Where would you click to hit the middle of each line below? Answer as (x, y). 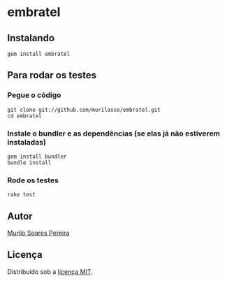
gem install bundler (37, 157)
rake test (22, 195)
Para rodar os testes (52, 75)
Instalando (31, 38)
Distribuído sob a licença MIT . (50, 271)
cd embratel (24, 116)
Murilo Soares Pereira (38, 233)
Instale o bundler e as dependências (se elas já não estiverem (114, 133)
